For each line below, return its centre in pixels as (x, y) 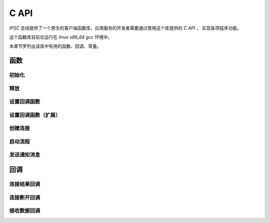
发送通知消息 (25, 155)
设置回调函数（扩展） (35, 115)
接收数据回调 (25, 211)
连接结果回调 (25, 184)
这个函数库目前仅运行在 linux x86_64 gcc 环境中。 (61, 37)
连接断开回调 (25, 197)
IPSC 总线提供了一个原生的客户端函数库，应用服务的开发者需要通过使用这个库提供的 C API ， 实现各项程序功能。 (125, 28)
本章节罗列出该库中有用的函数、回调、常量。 (55, 46)
